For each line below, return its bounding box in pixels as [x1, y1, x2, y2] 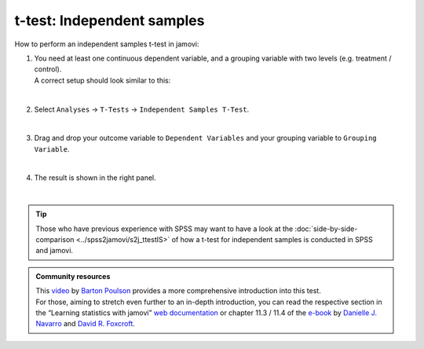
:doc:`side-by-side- [294, 224, 358, 233]
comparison [35, 235, 75, 244]
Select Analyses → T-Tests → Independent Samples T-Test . [34, 105, 250, 114]
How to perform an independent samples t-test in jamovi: [14, 39, 199, 49]
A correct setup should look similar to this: [34, 75, 171, 85]
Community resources [35, 271, 111, 281]
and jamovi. [35, 246, 74, 255]
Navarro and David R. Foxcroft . [35, 319, 135, 329]
